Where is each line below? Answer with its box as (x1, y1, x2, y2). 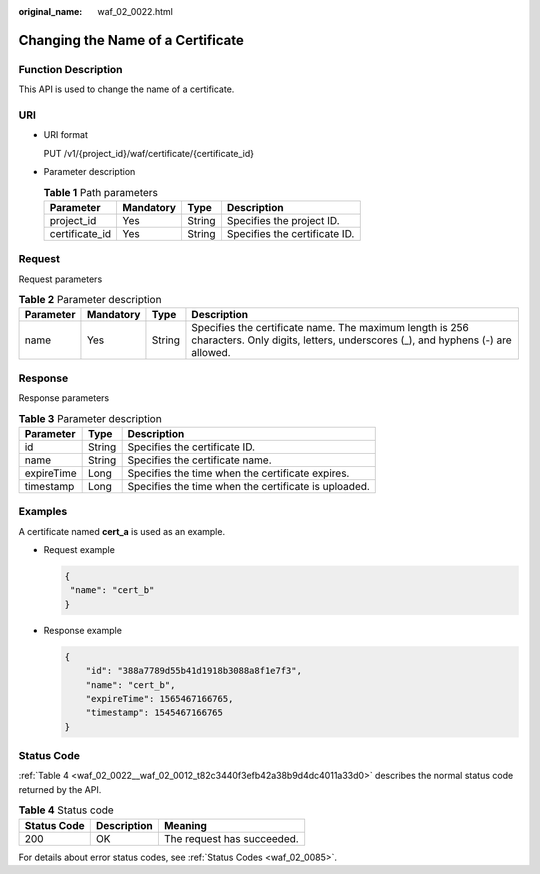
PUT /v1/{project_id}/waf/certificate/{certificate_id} (43, 147, 255, 159)
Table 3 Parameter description (18, 411, 162, 425)
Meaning (163, 818, 207, 832)
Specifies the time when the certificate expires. (127, 466, 350, 480)
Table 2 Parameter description (18, 293, 162, 307)
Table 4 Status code (18, 803, 114, 817)
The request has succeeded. (163, 831, 299, 845)
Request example (43, 544, 115, 556)
